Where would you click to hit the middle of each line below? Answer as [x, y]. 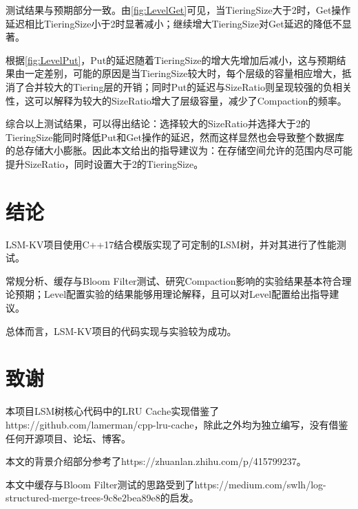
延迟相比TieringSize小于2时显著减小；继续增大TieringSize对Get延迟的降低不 [174, 23]
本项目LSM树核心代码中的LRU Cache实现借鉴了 [113, 411]
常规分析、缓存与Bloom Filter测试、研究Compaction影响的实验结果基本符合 [174, 280]
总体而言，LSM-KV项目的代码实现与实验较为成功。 [121, 331]
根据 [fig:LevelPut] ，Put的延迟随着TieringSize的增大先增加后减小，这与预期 [171, 59]
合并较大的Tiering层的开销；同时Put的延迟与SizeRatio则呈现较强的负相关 [188, 86]
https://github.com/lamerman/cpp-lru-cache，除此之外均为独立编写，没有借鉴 [177, 424]
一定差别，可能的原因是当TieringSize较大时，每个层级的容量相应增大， [183, 73]
